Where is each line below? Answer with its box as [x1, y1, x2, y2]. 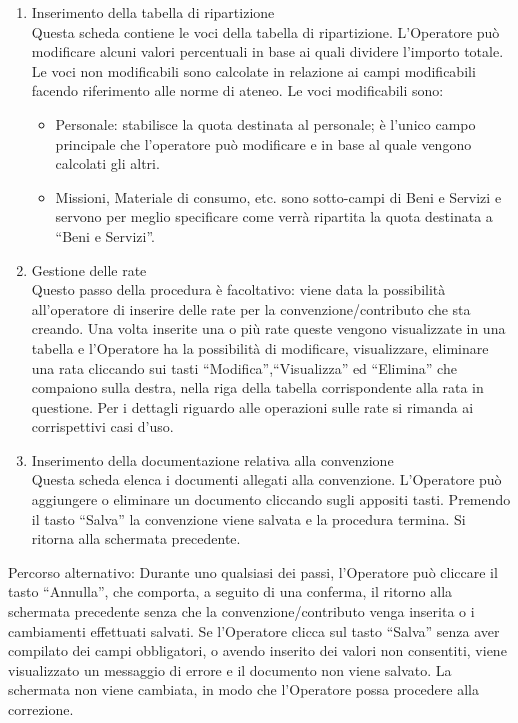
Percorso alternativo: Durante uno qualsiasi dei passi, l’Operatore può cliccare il [8, 561, 498, 582]
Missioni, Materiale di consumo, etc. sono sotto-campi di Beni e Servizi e [55, 186, 502, 207]
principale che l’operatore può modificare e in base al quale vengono [55, 133, 472, 154]
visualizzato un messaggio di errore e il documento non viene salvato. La [8, 659, 452, 680]
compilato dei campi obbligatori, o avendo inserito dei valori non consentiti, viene [8, 640, 507, 661]
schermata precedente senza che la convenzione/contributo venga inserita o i [8, 601, 475, 622]
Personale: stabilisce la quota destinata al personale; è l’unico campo [55, 113, 476, 134]
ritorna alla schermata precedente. [31, 528, 241, 549]
